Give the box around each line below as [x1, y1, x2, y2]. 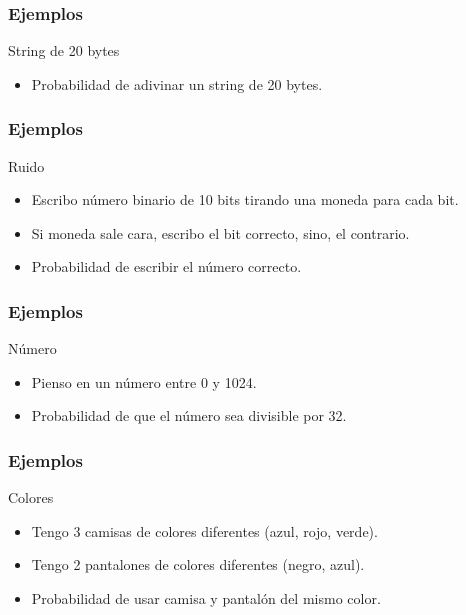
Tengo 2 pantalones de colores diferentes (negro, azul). [31, 554, 365, 575]
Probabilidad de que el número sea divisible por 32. [31, 405, 347, 426]
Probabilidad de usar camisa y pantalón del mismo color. [31, 588, 381, 608]
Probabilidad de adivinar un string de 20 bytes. [31, 73, 323, 94]
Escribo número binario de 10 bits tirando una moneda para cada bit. [31, 189, 459, 210]
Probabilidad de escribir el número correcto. [31, 256, 302, 277]
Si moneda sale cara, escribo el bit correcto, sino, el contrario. [31, 222, 410, 243]
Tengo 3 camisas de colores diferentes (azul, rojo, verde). [31, 520, 378, 541]
